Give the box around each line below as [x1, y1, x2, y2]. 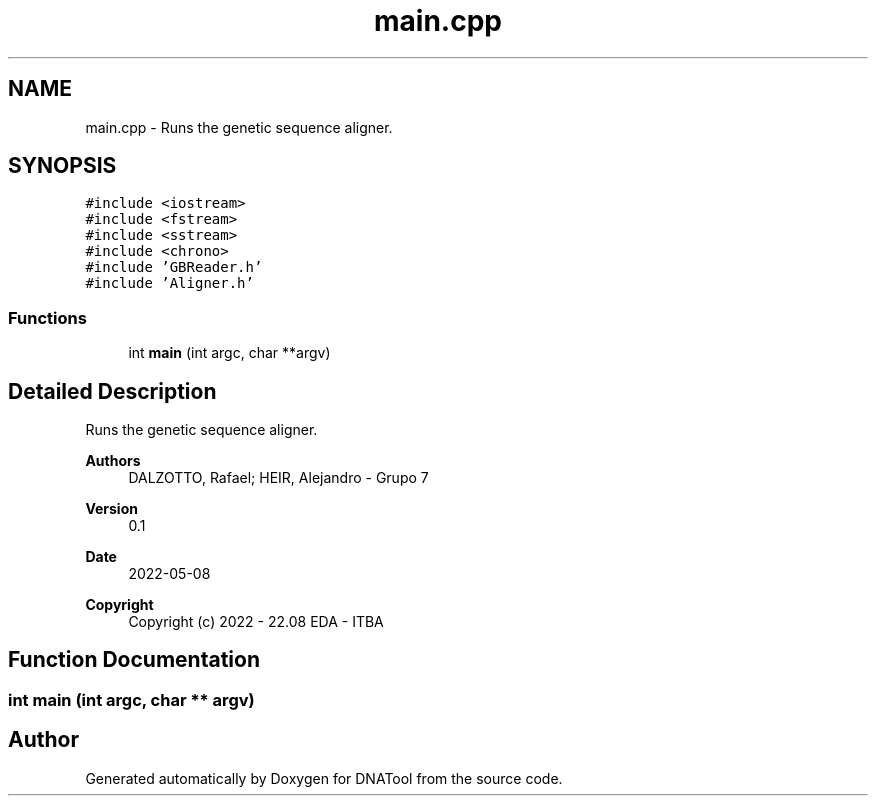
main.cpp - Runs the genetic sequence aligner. [85, 118, 393, 136]
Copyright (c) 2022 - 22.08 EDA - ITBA [128, 613, 384, 631]
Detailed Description [8, 378, 217, 404]
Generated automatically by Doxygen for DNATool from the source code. [85, 769, 563, 787]
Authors [85, 452, 141, 470]
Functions [8, 307, 87, 328]
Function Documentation [8, 647, 260, 673]
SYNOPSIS [8, 153, 117, 179]
